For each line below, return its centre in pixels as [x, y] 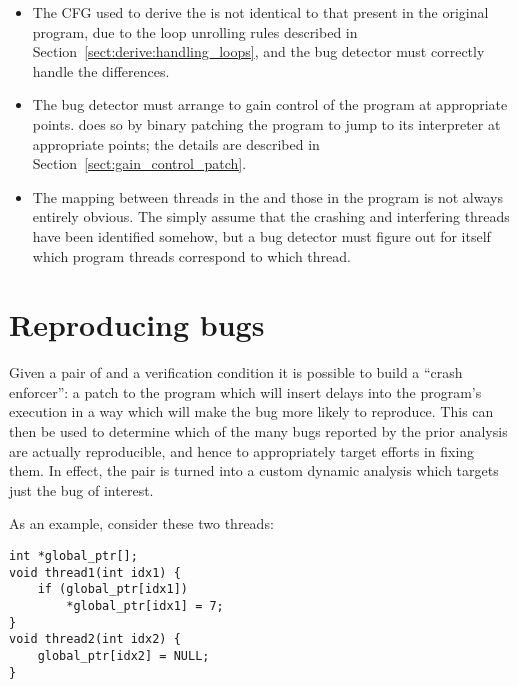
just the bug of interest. [81, 489]
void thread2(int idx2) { [95, 639]
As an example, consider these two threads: [141, 523]
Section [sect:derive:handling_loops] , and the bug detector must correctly [258, 51]
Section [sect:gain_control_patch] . [139, 163]
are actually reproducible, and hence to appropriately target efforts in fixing [242, 450]
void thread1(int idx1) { [95, 572]
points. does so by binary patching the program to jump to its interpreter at [266, 123]
